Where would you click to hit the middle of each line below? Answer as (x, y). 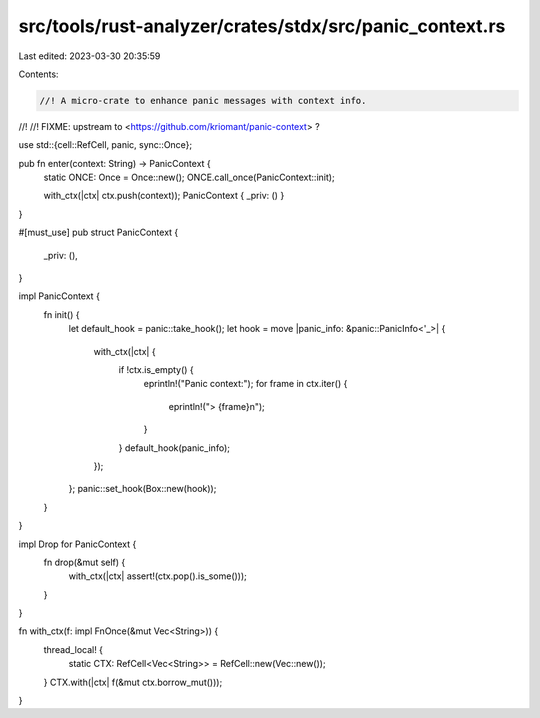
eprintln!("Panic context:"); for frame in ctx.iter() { (245, 384)
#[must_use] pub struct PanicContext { (98, 232)
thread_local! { (73, 649)
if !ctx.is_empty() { (156, 369)
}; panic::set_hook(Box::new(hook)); (142, 489)
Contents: (38, 74)
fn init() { (61, 314)
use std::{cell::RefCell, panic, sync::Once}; (105, 145)
